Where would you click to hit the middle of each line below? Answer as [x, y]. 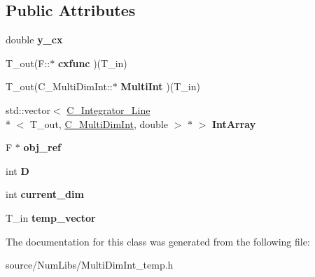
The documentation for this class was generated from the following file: [158, 241]
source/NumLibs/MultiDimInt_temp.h [90, 265]
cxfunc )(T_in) [92, 63]
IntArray [234, 123]
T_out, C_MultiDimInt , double [99, 123]
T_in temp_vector [51, 217]
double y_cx [34, 40]
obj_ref [42, 147]
